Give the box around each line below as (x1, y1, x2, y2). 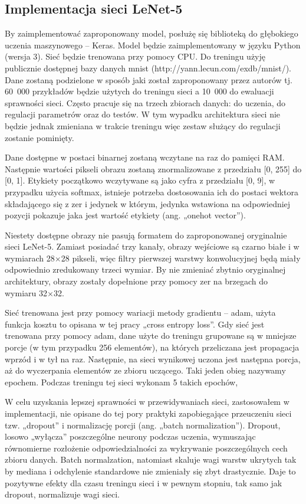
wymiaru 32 (5, 286, 47, 299)
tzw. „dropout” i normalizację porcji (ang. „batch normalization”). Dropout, (5, 418, 281, 431)
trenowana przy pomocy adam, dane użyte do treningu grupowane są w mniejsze (5, 329, 297, 342)
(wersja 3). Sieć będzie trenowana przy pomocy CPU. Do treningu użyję (5, 50, 266, 63)
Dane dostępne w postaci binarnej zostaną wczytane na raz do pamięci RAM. (5, 151, 285, 163)
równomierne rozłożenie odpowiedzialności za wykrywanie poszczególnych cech (5, 441, 288, 454)
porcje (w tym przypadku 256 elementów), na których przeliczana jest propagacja (5, 341, 300, 354)
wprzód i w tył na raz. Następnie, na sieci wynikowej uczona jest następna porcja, (5, 352, 301, 365)
